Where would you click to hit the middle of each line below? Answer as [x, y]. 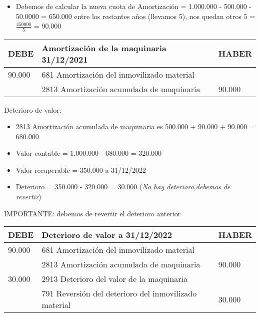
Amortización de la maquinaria [104, 48]
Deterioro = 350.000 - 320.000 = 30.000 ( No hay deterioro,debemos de [123, 187]
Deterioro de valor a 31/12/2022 [107, 235]
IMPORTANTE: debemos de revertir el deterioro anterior [92, 213]
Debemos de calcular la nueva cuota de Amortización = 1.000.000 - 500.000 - [134, 6]
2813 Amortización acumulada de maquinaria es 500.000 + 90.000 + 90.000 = [135, 126]
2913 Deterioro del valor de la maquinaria [114, 279]
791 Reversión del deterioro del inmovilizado [119, 293]
